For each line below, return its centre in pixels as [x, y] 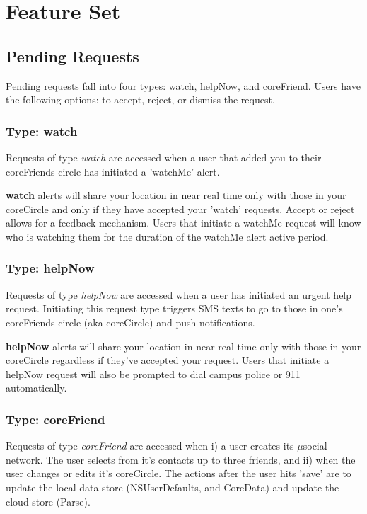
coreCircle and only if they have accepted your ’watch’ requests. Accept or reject [180, 209]
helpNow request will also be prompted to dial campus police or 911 [153, 373]
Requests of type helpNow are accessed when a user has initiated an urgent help [179, 294]
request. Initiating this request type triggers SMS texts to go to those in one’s [174, 308]
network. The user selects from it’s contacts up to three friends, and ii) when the [181, 459]
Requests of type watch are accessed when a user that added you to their [164, 157]
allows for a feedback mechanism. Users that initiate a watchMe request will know [183, 223]
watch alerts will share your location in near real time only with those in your [176, 195]
